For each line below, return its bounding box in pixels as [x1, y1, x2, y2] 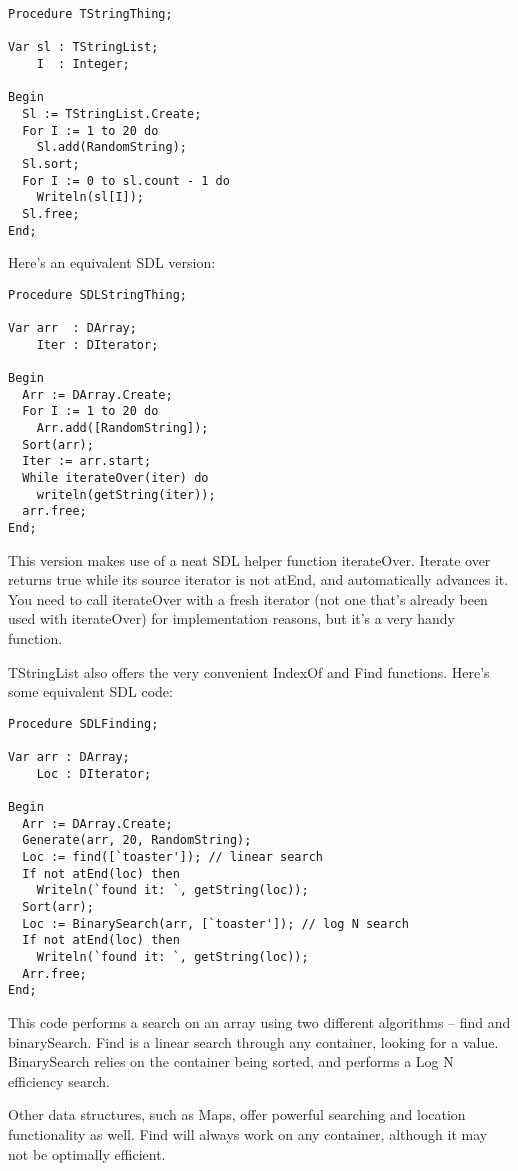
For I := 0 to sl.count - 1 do [22, 173, 230, 188]
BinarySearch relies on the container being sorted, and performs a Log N [8, 1051, 454, 1072]
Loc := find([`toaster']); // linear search [22, 850, 323, 865]
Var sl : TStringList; [8, 40, 159, 55]
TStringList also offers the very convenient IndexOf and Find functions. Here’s [8, 661, 490, 682]
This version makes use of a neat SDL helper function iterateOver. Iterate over [8, 549, 491, 570]
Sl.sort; [22, 156, 80, 171]
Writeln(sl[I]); [36, 190, 145, 205]
